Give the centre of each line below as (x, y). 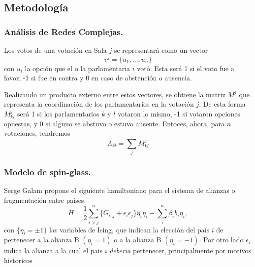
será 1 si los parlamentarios (58, 114)
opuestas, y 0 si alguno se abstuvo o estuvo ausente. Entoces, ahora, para (114, 123)
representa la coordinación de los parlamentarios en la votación (99, 104)
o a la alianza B (138, 240)
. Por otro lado (221, 240)
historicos (18, 260)
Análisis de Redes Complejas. (64, 31)
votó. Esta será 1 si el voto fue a (186, 68)
